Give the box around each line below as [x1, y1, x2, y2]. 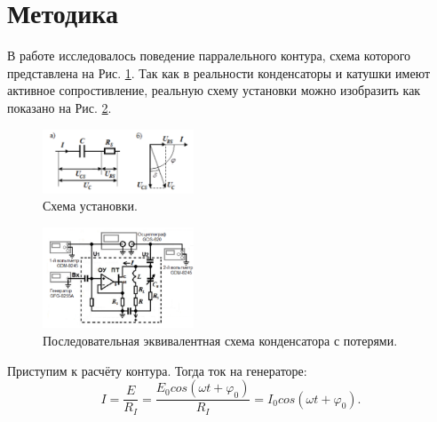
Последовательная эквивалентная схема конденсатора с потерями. [43, 331, 398, 350]
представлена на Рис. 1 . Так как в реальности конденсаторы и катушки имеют [7, 63, 431, 82]
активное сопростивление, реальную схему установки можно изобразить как [7, 81, 421, 100]
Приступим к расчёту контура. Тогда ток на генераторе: [7, 361, 307, 379]
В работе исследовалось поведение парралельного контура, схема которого [7, 46, 411, 65]
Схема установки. [43, 196, 138, 215]
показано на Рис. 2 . [7, 98, 112, 116]
